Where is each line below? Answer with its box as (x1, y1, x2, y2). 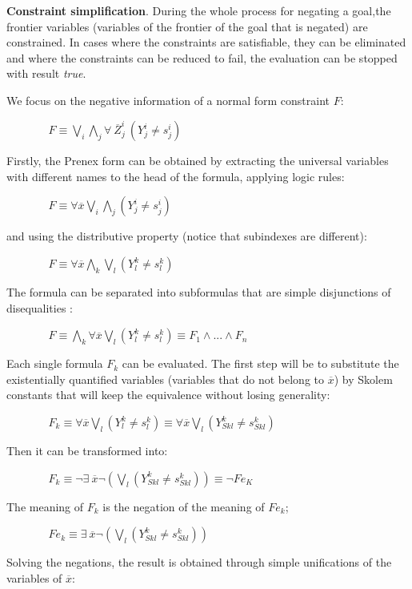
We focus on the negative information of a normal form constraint (6, 91, 330, 108)
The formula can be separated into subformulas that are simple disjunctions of (6, 284, 391, 301)
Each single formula (6, 355, 103, 372)
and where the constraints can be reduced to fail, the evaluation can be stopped (6, 49, 398, 66)
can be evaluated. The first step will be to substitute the (122, 355, 399, 372)
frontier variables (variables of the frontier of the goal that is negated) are (6, 18, 368, 34)
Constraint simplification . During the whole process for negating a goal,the (6, 2, 391, 18)
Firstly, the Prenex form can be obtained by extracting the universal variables (6, 152, 389, 169)
